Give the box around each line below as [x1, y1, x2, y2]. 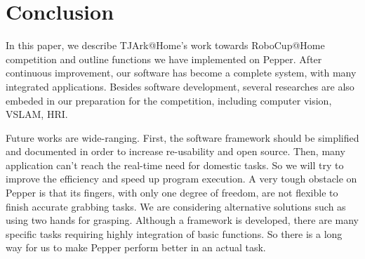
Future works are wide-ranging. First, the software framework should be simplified [6, 130, 359, 145]
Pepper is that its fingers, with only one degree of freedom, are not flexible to [6, 185, 338, 200]
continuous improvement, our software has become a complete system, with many [6, 65, 357, 80]
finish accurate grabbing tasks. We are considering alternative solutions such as [6, 199, 346, 213]
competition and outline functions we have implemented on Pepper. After [6, 51, 322, 66]
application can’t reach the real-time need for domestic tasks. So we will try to [6, 157, 344, 172]
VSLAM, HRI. [6, 107, 68, 121]
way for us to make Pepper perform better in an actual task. [6, 240, 266, 255]
